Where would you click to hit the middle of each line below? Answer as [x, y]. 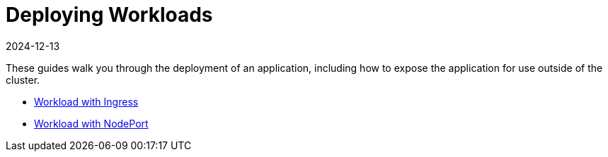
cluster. [23, 80]
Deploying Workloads [109, 15]
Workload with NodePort [91, 123]
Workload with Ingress [86, 101]
